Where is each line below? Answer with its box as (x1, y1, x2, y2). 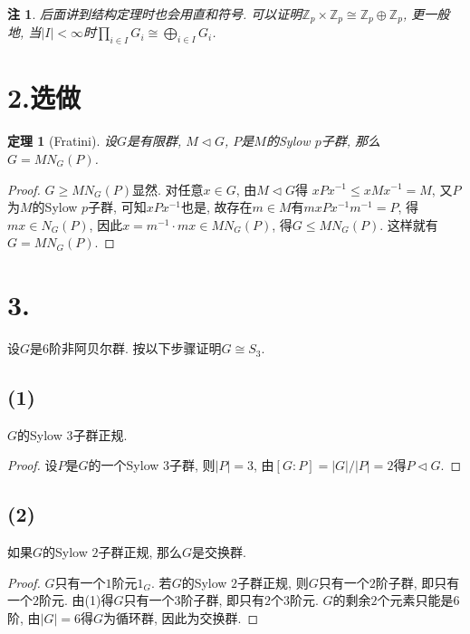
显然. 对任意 (132, 179, 204, 198)
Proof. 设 (7, 456, 58, 475)
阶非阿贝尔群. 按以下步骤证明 (49, 339, 222, 358)
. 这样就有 (379, 215, 438, 234)
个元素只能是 (377, 591, 454, 610)
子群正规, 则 (237, 572, 309, 591)
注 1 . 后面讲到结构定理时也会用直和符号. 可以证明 (7, 5, 302, 23)
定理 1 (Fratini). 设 (7, 131, 118, 150)
